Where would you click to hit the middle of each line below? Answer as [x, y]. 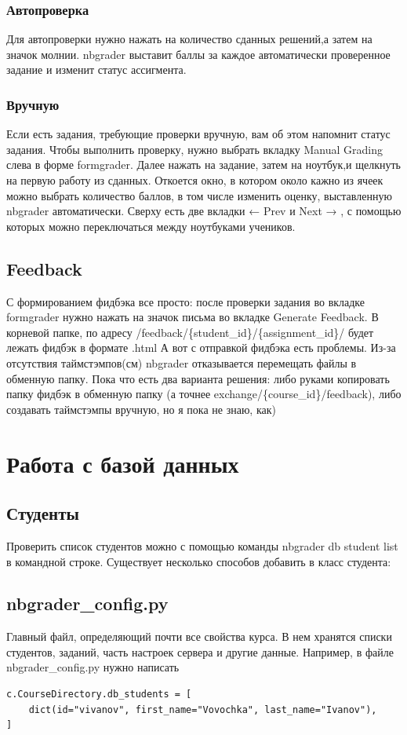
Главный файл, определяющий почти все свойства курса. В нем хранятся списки [199, 636]
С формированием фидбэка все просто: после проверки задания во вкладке [186, 301]
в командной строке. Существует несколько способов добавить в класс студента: [199, 561]
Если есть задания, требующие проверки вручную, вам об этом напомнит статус [198, 134]
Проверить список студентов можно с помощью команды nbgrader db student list [202, 545]
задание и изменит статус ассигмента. [96, 69]
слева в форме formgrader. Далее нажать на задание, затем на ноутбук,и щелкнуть [204, 165]
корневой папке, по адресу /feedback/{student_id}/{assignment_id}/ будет [190, 332]
